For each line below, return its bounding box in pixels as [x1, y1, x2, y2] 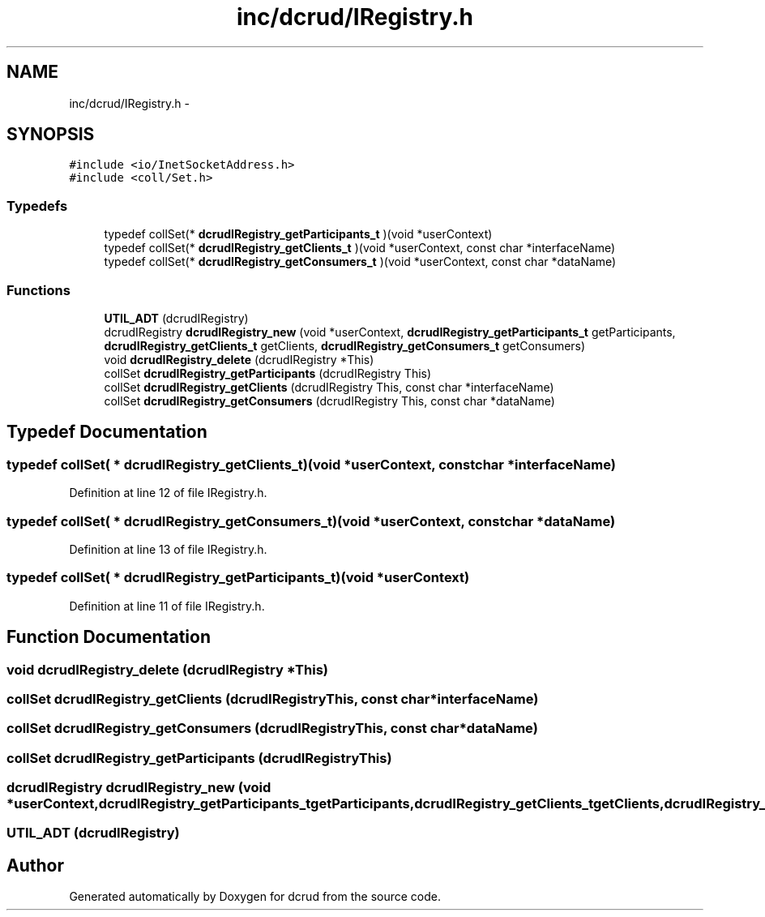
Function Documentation [6, 627, 211, 648]
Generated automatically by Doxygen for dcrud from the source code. [69, 889, 442, 904]
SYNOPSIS [6, 124, 95, 145]
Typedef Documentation [6, 422, 207, 443]
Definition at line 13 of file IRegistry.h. [69, 542, 267, 556]
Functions [6, 281, 71, 298]
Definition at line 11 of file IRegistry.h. [69, 598, 265, 613]
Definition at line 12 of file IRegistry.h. [69, 486, 267, 500]
